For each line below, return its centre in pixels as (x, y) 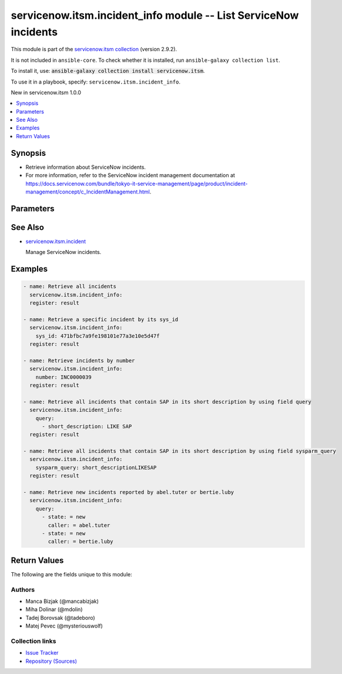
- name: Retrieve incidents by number (79, 361)
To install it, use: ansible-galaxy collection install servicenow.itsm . (108, 71)
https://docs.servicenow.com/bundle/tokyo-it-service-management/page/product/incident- (137, 183)
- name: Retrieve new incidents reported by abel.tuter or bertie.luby (129, 492)
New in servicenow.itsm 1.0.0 (46, 92)
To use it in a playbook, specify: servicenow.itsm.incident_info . (95, 82)
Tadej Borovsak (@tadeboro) (60, 618)
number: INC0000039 (64, 377)
